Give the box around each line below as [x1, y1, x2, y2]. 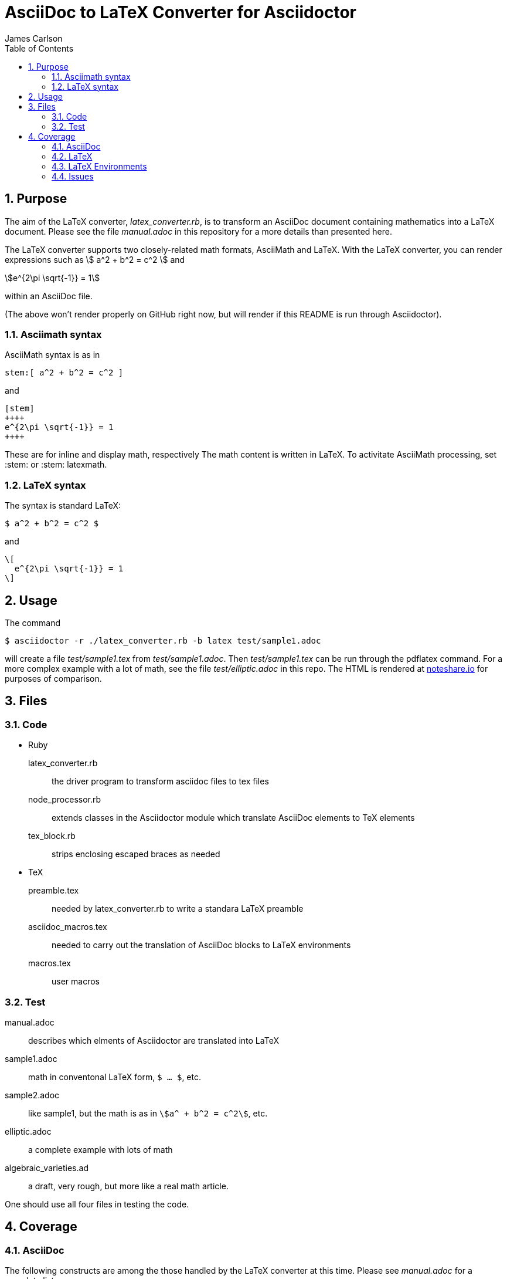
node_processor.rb [28, 794, 101, 805]
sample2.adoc [5, 1089, 60, 1100]
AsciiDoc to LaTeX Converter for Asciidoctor [5, 2, 356, 22]
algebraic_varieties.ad [5, 1162, 89, 1173]
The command [5, 617, 61, 628]
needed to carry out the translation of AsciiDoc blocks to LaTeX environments [52, 940, 351, 950]
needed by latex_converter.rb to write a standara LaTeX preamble [52, 904, 304, 914]
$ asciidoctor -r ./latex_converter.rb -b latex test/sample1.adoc [5, 635, 321, 645]
